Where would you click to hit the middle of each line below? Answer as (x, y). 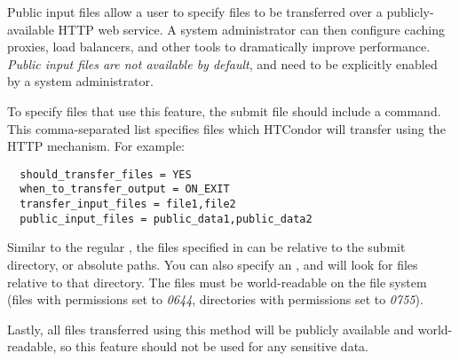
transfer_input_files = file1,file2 (128, 204)
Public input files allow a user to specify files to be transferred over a (195, 12)
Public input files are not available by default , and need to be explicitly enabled (222, 63)
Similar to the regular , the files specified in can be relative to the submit (206, 247)
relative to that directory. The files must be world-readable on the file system (217, 282)
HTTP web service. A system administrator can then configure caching (251, 29)
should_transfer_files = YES (106, 174)
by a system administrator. (80, 81)
